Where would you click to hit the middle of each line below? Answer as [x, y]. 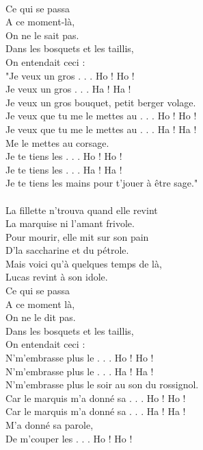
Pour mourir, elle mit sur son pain [77, 236]
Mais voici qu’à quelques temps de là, [84, 263]
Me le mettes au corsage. [57, 142]
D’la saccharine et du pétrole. [67, 250]
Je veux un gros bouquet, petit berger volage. [101, 102]
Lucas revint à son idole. [57, 277]
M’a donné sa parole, [50, 425]
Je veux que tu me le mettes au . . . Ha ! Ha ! [101, 129]
